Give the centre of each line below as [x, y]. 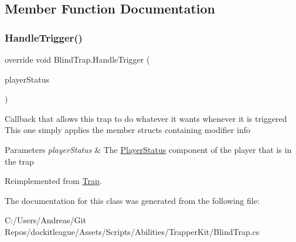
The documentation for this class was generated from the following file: [132, 200]
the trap [19, 161]
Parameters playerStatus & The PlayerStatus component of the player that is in [148, 149]
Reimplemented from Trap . [53, 181]
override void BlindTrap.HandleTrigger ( [77, 59]
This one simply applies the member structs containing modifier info [127, 130]
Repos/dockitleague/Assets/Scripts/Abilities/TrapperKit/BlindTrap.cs [132, 231]
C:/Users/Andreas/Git [45, 220]
